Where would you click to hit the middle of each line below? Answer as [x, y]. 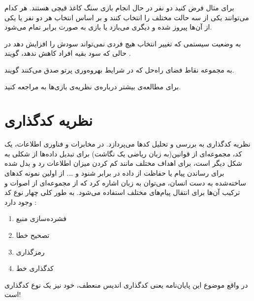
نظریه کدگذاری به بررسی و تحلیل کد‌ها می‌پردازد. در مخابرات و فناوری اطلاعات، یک [127, 144]
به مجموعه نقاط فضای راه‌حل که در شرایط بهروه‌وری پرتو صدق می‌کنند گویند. [119, 69]
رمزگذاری [30, 251]
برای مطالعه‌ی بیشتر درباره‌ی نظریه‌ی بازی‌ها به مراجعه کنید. [93, 86]
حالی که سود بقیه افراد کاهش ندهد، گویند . [68, 53]
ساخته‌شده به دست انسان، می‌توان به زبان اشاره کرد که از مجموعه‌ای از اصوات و [126, 182]
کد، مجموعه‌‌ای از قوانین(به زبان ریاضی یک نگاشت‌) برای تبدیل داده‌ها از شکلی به [123, 153]
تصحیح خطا [33, 235]
